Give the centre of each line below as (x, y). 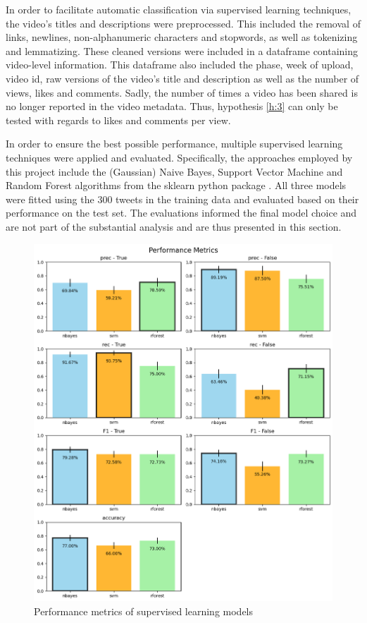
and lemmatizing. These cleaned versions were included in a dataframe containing (182, 50)
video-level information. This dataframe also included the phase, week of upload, (180, 65)
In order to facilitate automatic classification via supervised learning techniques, (179, 9)
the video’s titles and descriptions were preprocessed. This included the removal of (183, 23)
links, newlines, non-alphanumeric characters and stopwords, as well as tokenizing (182, 37)
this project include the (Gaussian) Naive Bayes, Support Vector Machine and (174, 171)
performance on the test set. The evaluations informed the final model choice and (181, 213)
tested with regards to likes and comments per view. (118, 120)
